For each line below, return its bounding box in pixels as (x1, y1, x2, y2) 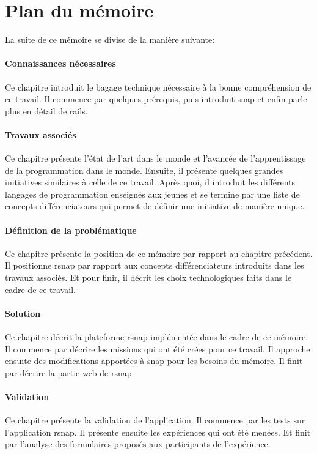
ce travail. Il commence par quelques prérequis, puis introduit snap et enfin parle (5, 92, 307, 105)
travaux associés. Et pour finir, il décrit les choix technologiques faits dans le (5, 271, 292, 284)
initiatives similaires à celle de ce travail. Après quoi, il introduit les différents (5, 176, 296, 188)
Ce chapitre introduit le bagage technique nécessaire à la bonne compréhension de (5, 80, 312, 93)
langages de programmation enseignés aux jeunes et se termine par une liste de (5, 187, 300, 200)
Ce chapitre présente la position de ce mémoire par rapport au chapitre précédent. (5, 247, 313, 259)
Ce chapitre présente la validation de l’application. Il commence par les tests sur (5, 414, 305, 426)
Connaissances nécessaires (5, 57, 116, 70)
